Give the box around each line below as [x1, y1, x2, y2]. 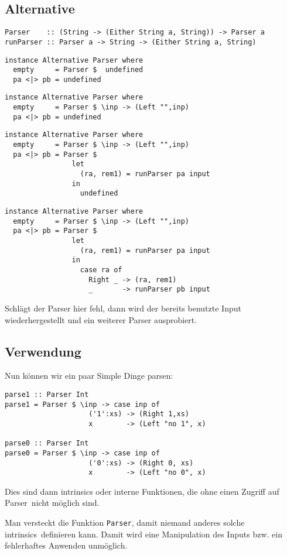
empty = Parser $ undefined [13, 66, 143, 74]
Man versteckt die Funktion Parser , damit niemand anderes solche [5, 516, 245, 529]
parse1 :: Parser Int [5, 390, 89, 399]
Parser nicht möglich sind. [5, 496, 100, 509]
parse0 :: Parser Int [5, 439, 89, 448]
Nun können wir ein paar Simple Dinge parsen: [5, 369, 173, 382]
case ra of [80, 265, 122, 274]
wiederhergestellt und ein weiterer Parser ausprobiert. [5, 313, 197, 326]
